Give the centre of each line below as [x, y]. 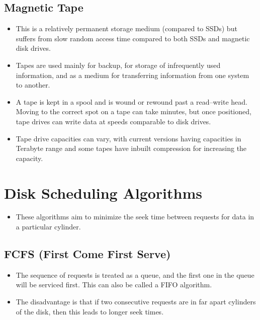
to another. [33, 85]
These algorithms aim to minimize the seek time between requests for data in [135, 217]
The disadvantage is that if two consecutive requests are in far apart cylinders [136, 302]
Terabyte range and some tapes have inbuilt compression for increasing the [131, 148]
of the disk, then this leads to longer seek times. [90, 311]
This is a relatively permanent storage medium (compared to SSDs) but [126, 28]
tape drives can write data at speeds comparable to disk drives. [113, 121]
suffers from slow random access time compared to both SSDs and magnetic [133, 38]
